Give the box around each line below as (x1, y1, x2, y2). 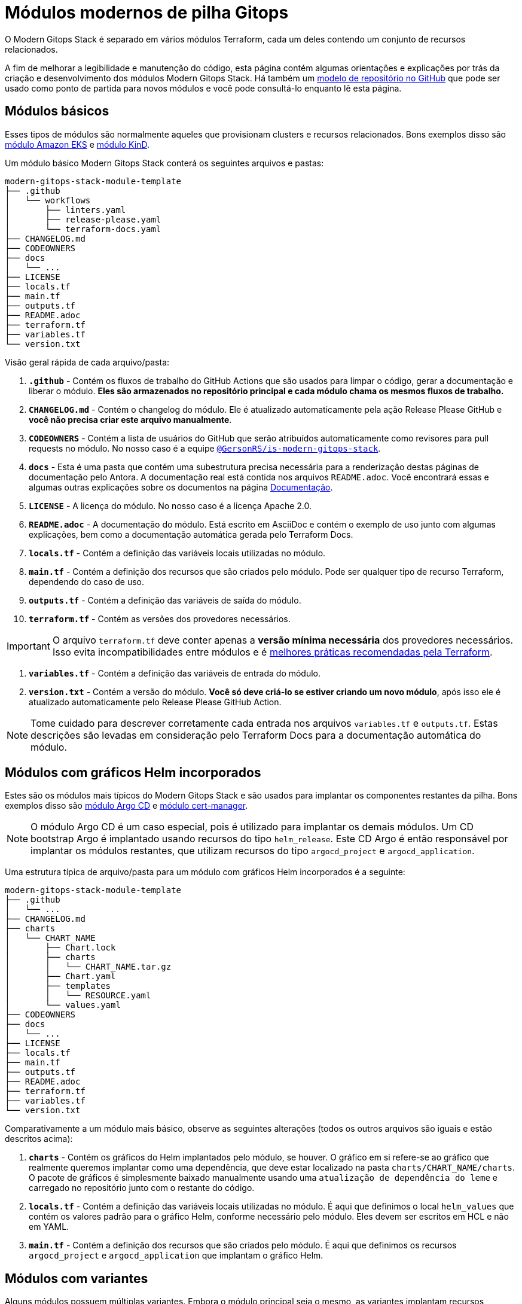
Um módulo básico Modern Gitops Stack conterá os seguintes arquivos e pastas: (5, 157, 324, 168)
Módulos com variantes (5, 1271, 148, 1286)
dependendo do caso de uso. (29, 576, 145, 587)
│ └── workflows (5, 195, 91, 205)
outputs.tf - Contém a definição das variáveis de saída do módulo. (29, 595, 301, 605)
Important (7, 639, 50, 652)
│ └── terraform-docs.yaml (5, 224, 161, 234)
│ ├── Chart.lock (5, 943, 116, 953)
